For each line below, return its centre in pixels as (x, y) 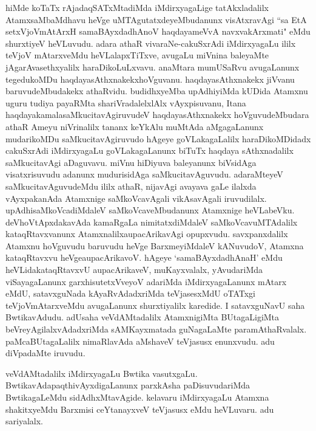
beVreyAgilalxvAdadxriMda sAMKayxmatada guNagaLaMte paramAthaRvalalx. (156, 329)
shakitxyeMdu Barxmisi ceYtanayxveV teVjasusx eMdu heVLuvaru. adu (140, 409)
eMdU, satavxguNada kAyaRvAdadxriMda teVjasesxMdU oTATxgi (130, 293)
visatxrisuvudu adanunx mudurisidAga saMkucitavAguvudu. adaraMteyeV (144, 174)
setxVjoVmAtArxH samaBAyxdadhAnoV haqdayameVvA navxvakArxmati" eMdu (158, 31)
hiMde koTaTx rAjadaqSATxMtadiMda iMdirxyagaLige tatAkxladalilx (137, 7)
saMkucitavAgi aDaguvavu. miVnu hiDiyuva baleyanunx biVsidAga (131, 162)
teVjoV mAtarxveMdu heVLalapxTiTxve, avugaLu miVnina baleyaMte (137, 55)
